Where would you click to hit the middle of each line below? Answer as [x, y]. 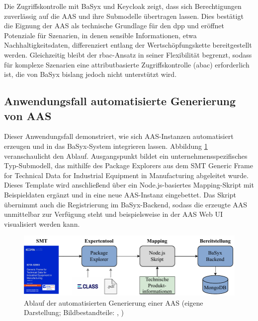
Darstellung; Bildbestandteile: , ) [74, 312]
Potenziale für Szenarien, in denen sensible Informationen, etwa [100, 35]
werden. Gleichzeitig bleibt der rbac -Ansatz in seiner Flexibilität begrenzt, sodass [128, 54]
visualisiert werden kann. [42, 224]
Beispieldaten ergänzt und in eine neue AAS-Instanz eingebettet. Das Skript [120, 194]
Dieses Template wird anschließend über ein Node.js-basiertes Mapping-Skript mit [129, 185]
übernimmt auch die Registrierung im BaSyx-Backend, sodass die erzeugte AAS [126, 204]
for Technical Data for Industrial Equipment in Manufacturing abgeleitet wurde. [126, 175]
